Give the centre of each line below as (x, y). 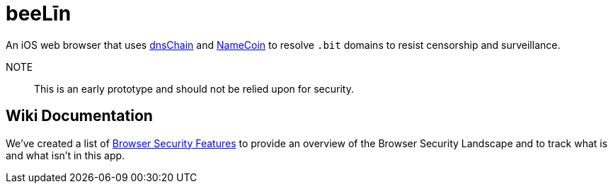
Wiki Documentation (79, 116)
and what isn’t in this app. (65, 155)
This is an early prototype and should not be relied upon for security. (194, 88)
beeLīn (39, 13)
